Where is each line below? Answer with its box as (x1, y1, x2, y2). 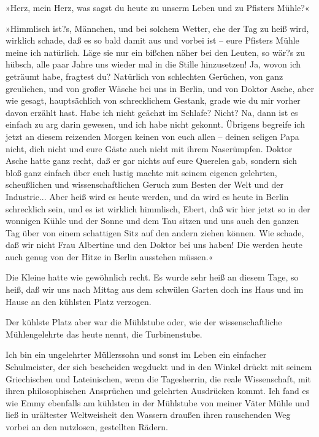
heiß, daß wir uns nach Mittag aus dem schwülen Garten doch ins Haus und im (6, 283, 304, 296)
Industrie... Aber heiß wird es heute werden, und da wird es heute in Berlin (6, 190, 289, 203)
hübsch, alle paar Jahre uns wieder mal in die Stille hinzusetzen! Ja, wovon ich (6, 58, 301, 71)
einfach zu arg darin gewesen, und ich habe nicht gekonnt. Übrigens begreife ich (6, 118, 305, 131)
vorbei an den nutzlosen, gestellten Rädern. (6, 420, 168, 433)
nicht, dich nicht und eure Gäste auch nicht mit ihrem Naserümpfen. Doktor (6, 142, 293, 155)
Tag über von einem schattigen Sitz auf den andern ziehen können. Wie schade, (6, 226, 304, 239)
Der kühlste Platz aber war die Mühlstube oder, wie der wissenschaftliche (6, 315, 282, 328)
